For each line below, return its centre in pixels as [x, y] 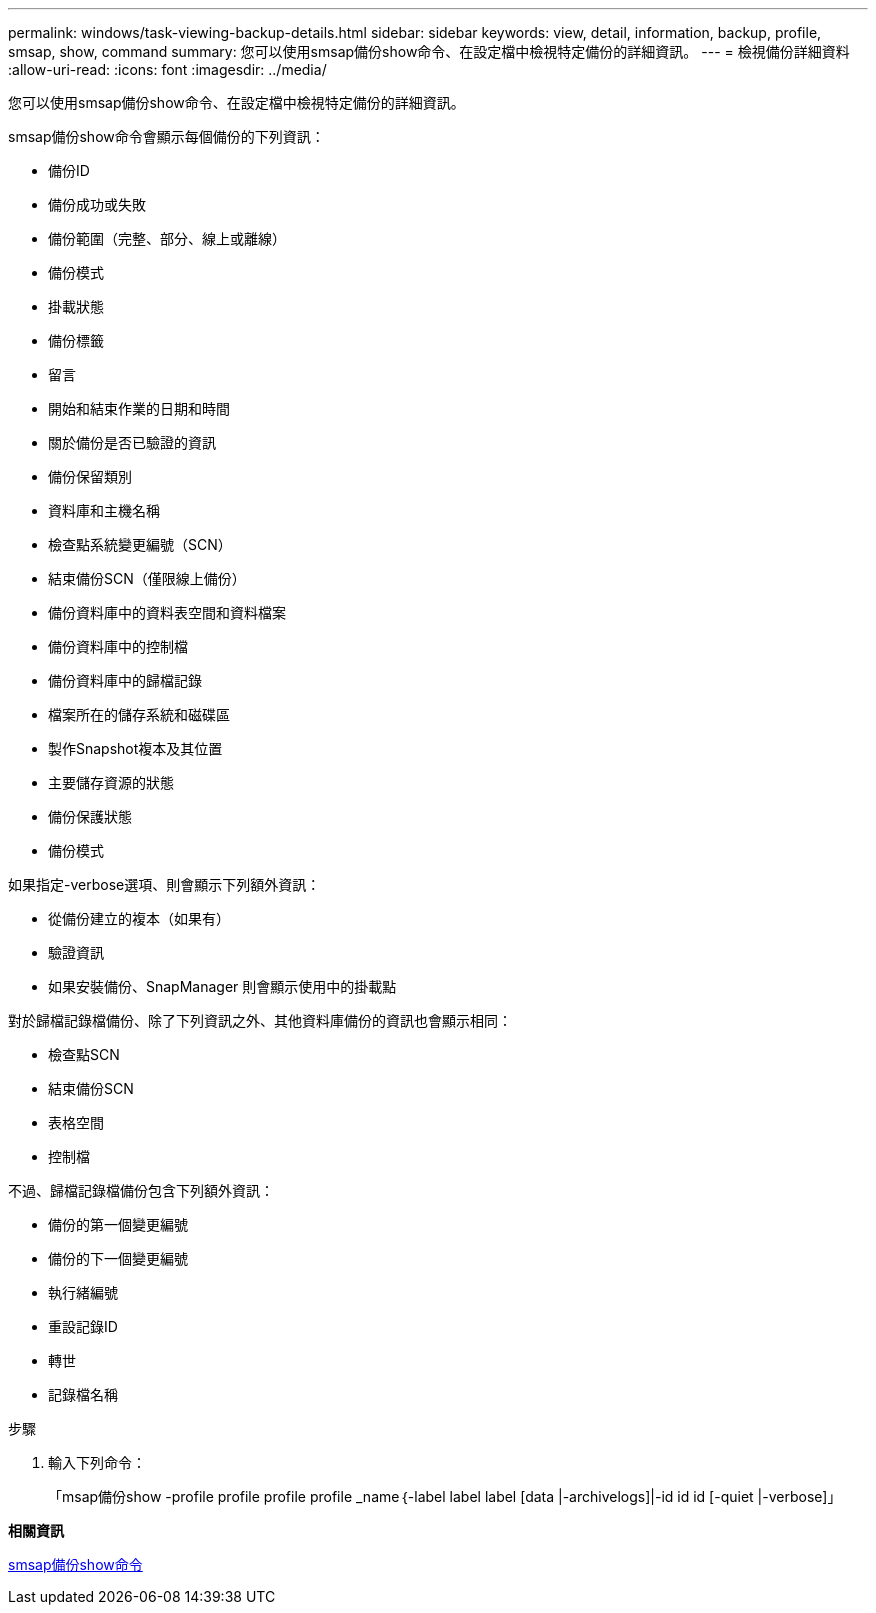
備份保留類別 [90, 476]
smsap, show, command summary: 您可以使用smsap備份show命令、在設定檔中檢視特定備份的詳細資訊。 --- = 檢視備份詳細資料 [429, 51]
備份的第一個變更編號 [118, 1224]
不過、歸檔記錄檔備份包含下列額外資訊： [141, 1190]
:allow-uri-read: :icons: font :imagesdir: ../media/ [167, 69]
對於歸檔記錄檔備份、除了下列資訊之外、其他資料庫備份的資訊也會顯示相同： [260, 1020]
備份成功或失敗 [97, 204]
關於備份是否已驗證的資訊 [132, 442]
